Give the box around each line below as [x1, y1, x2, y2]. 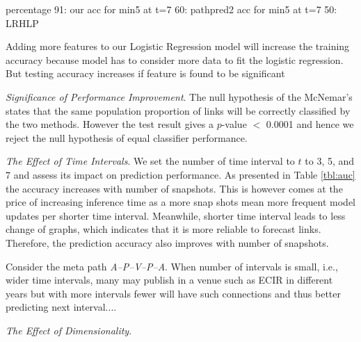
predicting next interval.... [6, 300, 117, 314]
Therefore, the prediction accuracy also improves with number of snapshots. [6, 235, 329, 250]
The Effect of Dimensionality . [6, 323, 132, 337]
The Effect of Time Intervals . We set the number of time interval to [6, 154, 295, 168]
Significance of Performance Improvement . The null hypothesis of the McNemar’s [6, 89, 353, 104]
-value [221, 117, 247, 131]
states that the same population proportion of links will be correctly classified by [6, 103, 351, 117]
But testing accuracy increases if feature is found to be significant [6, 66, 285, 81]
